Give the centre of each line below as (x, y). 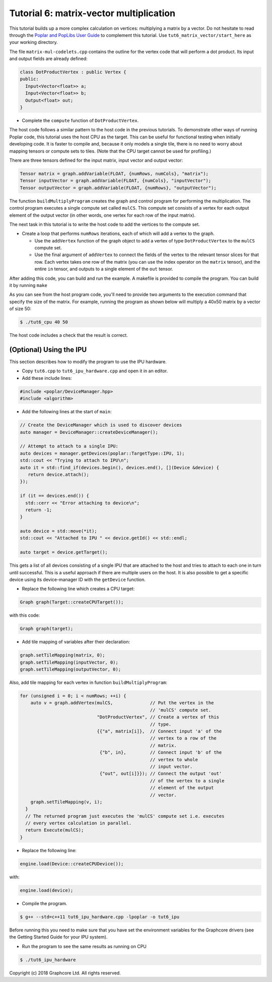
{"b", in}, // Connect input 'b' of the (161, 752)
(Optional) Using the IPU (48, 349)
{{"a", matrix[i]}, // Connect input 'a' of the (159, 731)
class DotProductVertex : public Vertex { (73, 72)
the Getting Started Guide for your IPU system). (58, 937)
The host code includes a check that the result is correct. (69, 335)
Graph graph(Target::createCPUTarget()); (72, 602)
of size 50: (20, 309)
